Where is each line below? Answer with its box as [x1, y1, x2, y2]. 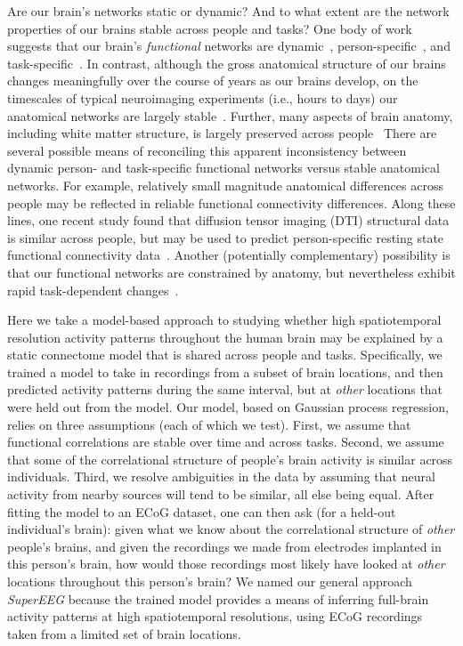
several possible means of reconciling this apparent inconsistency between [7, 141, 407, 159]
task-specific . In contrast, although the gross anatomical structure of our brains [7, 53, 446, 72]
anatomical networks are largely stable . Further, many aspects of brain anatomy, [7, 106, 453, 125]
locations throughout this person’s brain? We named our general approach [7, 572, 412, 590]
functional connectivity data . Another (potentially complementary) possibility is [7, 246, 451, 264]
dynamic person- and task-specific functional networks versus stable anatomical [7, 158, 440, 177]
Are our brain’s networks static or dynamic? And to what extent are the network [7, 2, 450, 20]
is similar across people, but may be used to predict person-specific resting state [7, 228, 444, 246]
